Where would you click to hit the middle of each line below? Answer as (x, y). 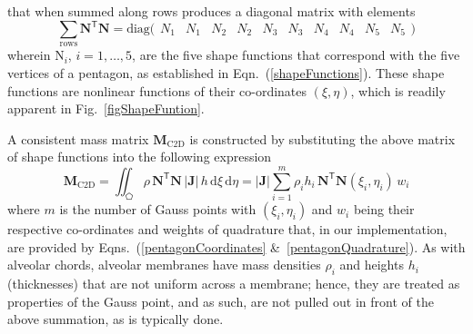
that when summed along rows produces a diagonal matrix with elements (211, 11)
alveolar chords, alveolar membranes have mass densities (164, 265)
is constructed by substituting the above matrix (322, 138)
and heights (372, 265)
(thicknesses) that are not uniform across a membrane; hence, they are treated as (234, 284)
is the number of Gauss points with (158, 209)
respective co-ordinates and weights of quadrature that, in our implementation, (227, 229)
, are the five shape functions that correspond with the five (296, 55)
